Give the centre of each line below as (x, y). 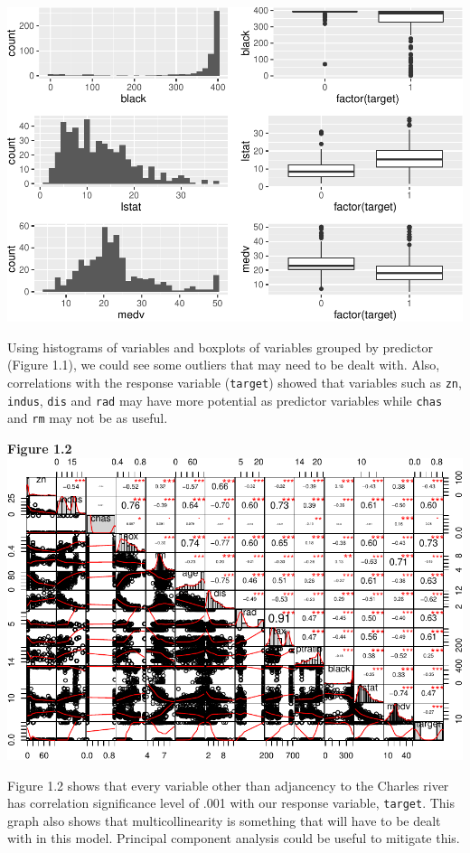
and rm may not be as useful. (88, 418)
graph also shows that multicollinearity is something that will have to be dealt (224, 820)
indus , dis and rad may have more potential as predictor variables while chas (225, 400)
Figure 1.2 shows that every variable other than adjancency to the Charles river (228, 785)
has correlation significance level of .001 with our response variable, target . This (231, 803)
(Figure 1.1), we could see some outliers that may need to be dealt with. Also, (224, 365)
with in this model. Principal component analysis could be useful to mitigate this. (234, 838)
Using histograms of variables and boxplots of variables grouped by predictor (220, 347)
